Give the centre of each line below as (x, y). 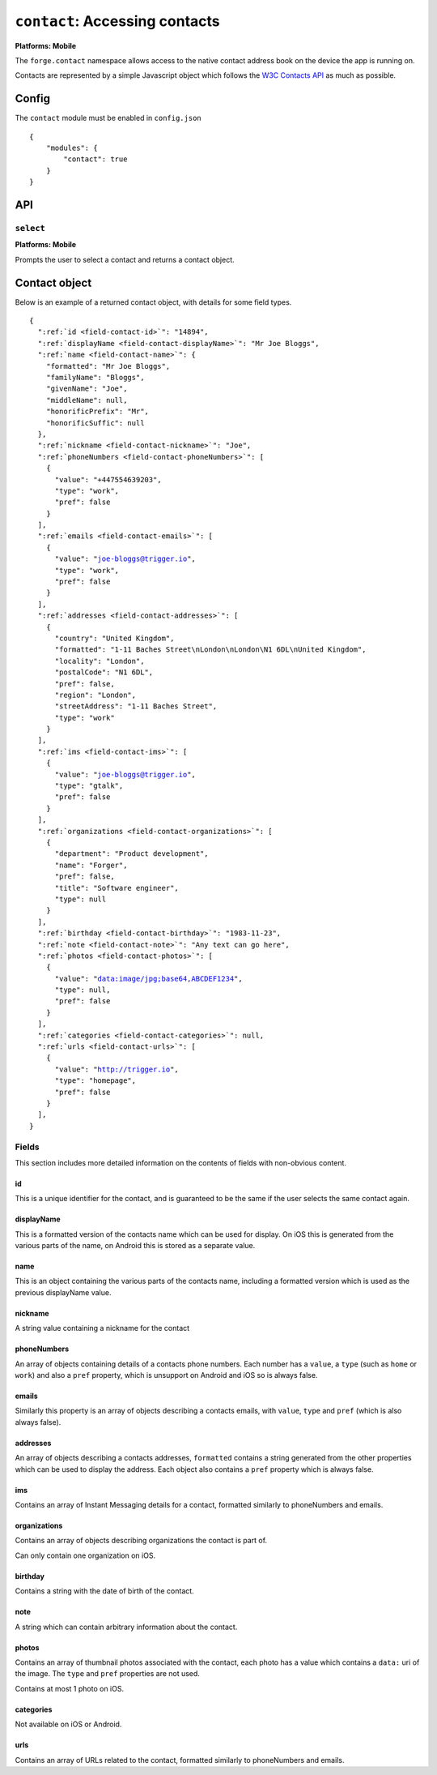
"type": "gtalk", (89, 786)
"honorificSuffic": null (95, 423)
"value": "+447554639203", (108, 479)
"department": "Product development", (132, 854)
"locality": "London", (100, 661)
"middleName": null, (87, 400)
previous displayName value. (63, 1292)
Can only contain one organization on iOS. (85, 1555)
